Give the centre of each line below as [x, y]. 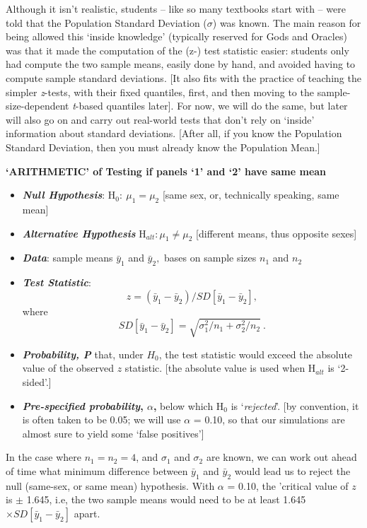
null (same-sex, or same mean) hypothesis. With [110, 485]
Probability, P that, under [83, 354]
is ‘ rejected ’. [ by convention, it [295, 405]
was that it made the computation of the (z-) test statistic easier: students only [177, 50]
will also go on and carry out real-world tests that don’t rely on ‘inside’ [160, 119]
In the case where [44, 457]
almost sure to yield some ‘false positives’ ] [113, 433]
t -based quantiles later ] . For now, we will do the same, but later [210, 106]
